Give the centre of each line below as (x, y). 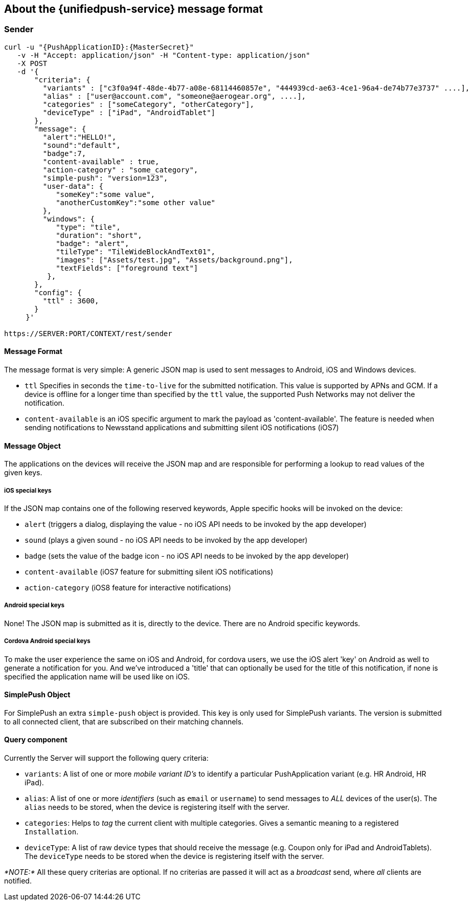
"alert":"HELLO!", (80, 137)
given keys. (23, 473)
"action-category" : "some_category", (120, 170)
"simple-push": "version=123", (105, 178)
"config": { (58, 292)
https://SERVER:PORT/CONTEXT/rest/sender (88, 333)
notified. (18, 881)
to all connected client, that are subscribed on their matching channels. (124, 721)
